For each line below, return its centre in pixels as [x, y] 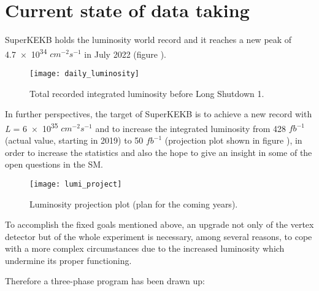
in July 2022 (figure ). [125, 54]
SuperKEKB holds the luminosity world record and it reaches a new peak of [148, 40]
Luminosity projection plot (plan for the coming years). [134, 204]
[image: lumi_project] [76, 184]
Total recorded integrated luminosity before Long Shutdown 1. [147, 93]
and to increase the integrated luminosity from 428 [191, 128]
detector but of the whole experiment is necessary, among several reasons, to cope [159, 236]
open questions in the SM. [54, 164]
